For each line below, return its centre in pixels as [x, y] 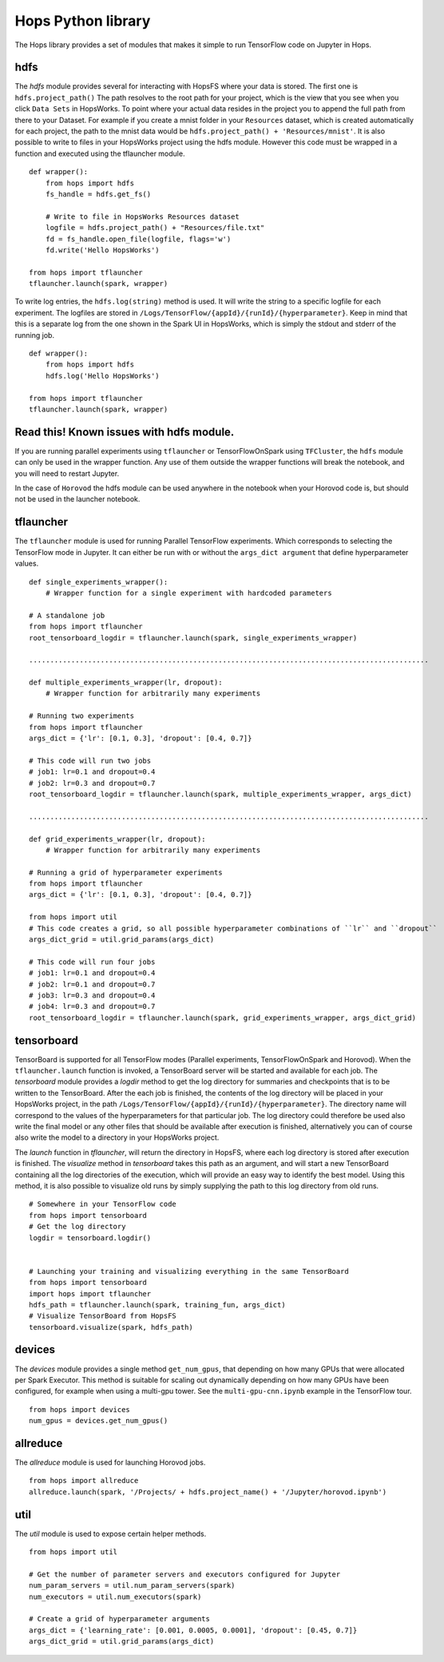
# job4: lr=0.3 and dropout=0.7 [92, 1007]
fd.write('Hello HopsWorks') [102, 250]
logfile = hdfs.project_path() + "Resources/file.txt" [155, 228]
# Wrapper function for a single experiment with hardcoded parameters [188, 593]
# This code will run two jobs [90, 760]
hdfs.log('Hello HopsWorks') [102, 376]
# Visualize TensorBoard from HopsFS [103, 1316]
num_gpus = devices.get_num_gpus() [99, 1421]
